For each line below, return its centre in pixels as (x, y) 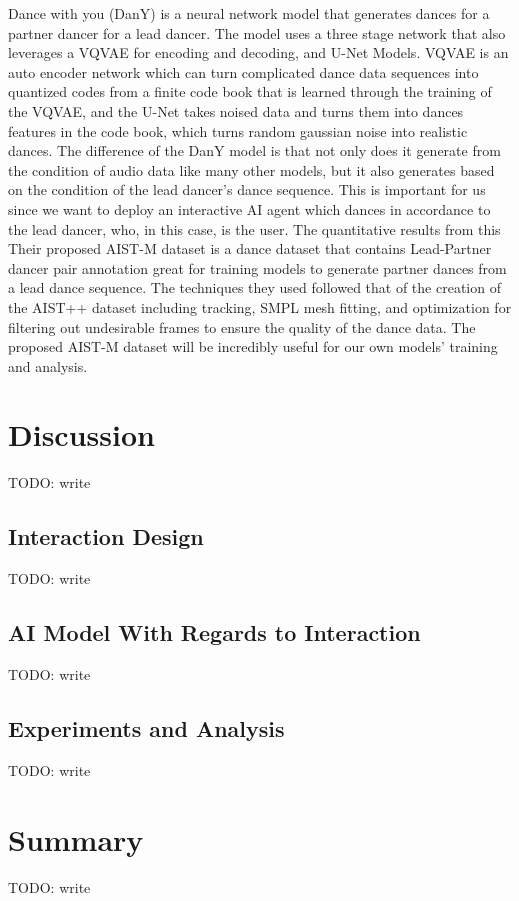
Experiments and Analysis (146, 727)
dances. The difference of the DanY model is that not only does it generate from (254, 150)
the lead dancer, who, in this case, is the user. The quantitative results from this (254, 228)
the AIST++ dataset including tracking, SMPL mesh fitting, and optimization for (260, 306)
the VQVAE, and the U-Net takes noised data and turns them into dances (236, 110)
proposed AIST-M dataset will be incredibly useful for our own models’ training (253, 346)
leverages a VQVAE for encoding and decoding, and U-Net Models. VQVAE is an (258, 52)
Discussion (81, 434)
